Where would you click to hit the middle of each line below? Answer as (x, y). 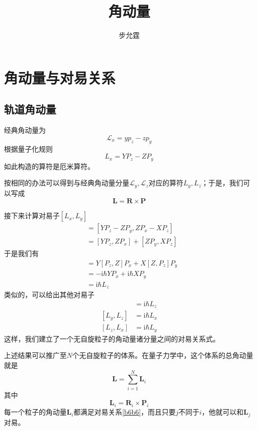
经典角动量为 (25, 130)
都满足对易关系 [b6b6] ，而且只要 (125, 412)
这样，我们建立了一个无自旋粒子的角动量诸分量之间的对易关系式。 (112, 338)
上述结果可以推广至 (35, 355)
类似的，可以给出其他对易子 (49, 295)
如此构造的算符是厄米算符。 (49, 166)
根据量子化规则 (28, 148)
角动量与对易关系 (60, 77)
